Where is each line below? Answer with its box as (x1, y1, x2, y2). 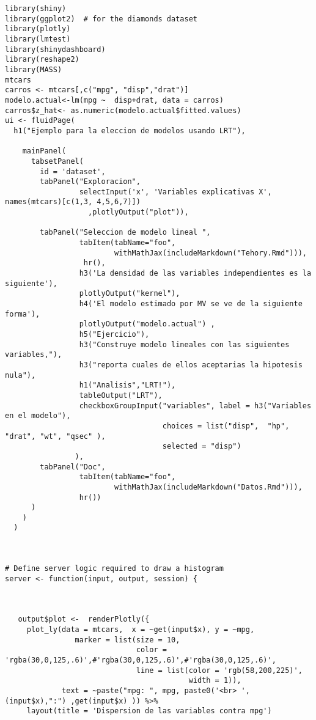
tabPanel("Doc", (40, 462, 106, 471)
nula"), (5, 370, 36, 380)
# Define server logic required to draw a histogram (5, 564, 224, 573)
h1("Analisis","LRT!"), (79, 381, 176, 390)
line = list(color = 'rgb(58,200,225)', (136, 666, 303, 675)
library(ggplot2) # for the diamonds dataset (5, 14, 197, 23)
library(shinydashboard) (5, 45, 106, 54)
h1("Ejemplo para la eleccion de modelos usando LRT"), (13, 126, 246, 135)
